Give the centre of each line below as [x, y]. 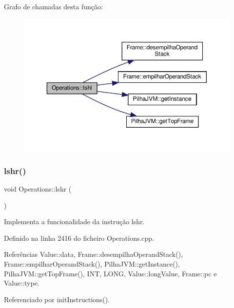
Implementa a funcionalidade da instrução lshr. [74, 221]
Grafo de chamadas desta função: [53, 6]
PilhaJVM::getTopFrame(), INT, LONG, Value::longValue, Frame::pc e [110, 273]
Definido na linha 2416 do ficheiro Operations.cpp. [79, 238]
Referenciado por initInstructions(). [57, 299]
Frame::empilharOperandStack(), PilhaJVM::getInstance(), [92, 263]
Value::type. [22, 283]
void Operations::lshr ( [38, 188]
